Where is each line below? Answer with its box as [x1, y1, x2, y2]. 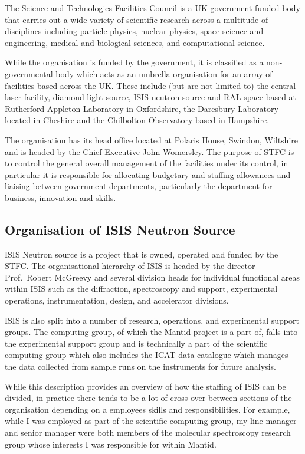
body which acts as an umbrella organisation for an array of [55, 67, 273, 80]
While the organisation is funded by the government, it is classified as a [5, 56, 264, 68]
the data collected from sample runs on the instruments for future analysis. [5, 360, 276, 373]
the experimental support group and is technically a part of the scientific [5, 337, 268, 349]
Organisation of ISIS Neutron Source [5, 220, 235, 238]
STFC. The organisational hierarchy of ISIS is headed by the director [5, 259, 255, 272]
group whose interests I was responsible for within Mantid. [5, 437, 217, 450]
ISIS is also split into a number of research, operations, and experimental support [5, 314, 299, 326]
